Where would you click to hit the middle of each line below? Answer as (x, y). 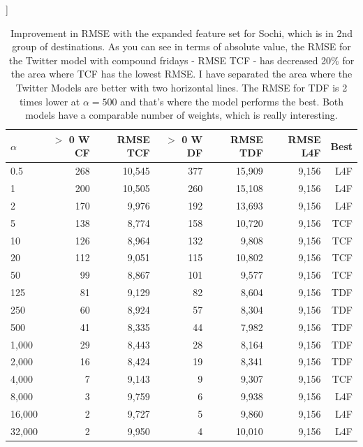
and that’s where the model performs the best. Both (232, 101)
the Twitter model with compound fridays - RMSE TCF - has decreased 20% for (181, 60)
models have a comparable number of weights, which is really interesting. (181, 115)
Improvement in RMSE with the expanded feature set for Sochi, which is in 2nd (181, 32)
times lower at (50, 101)
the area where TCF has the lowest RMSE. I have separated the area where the (181, 74)
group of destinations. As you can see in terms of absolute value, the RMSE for (181, 46)
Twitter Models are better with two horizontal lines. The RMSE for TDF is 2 (181, 87)
